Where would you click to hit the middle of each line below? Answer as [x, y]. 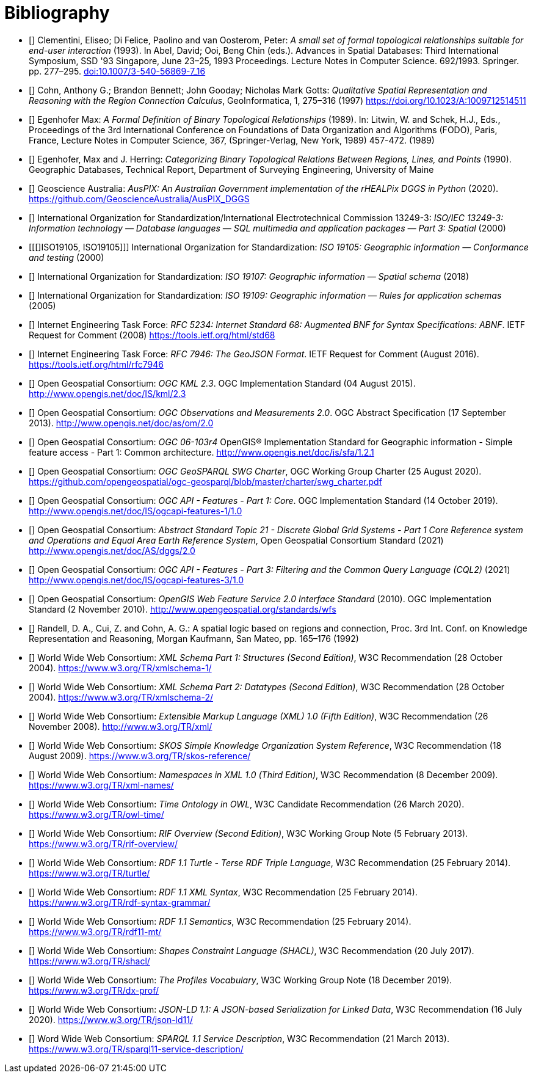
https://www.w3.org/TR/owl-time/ [96, 814]
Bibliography [57, 13]
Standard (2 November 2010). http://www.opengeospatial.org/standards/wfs [183, 609]
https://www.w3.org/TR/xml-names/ [101, 785]
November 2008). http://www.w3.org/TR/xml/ [121, 726]
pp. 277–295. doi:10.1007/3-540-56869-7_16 [117, 71]
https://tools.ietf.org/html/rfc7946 [96, 364]
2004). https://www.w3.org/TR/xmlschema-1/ [120, 668]
